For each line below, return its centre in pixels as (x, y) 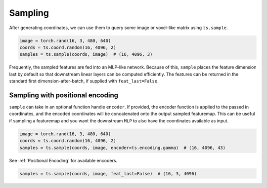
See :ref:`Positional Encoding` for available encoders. (63, 160)
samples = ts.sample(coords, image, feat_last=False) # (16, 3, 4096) (108, 173)
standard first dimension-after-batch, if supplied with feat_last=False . (84, 81)
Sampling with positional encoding (64, 95)
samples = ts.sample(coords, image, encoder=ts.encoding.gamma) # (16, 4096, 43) (123, 148)
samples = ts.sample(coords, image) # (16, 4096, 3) (86, 55)
